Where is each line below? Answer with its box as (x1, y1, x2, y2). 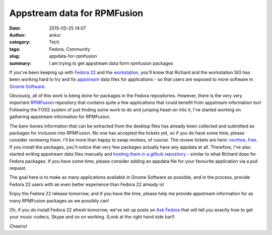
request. (9, 165, 27, 171)
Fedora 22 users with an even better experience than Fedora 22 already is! (9, 181, 165, 187)
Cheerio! (9, 223, 28, 229)
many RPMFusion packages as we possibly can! (9, 197, 109, 203)
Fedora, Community (49, 46, 90, 52)
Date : (9, 25, 21, 31)
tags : (9, 46, 21, 52)
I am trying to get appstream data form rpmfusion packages (49, 60, 173, 66)
